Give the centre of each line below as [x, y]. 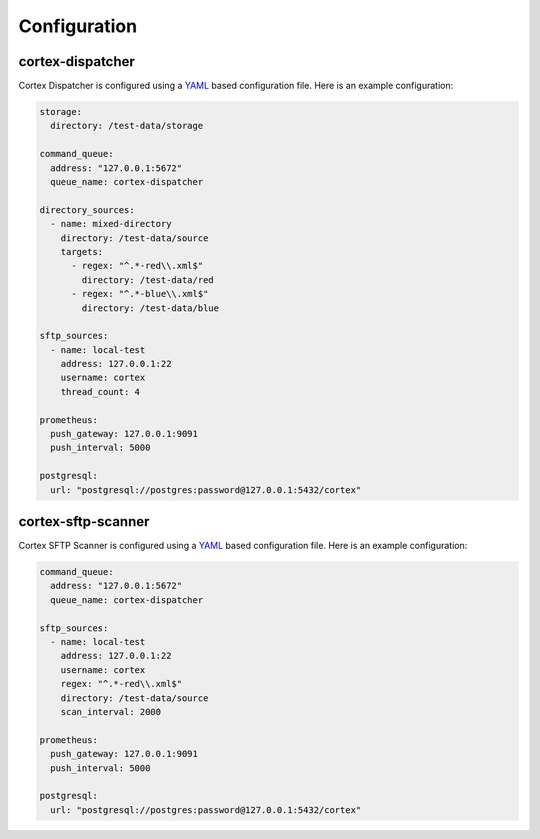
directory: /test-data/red [147, 279]
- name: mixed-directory [111, 224]
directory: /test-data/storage [127, 126]
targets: [82, 251]
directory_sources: [87, 209]
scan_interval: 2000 [111, 711]
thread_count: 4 [100, 391]
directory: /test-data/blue [150, 308]
